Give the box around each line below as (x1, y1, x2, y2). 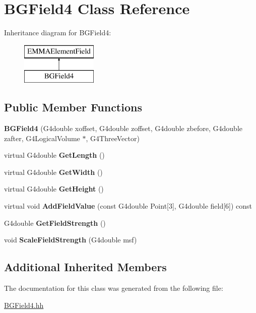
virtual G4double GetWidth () (4, 166, 103, 177)
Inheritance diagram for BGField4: (4, 27, 111, 38)
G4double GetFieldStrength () (4, 217, 106, 228)
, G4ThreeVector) (86, 133, 140, 143)
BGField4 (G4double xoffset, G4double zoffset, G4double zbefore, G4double (4, 123, 243, 134)
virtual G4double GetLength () (4, 150, 105, 160)
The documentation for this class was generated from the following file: (4, 283, 223, 293)
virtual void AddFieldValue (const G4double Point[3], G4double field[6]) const (4, 201, 252, 211)
